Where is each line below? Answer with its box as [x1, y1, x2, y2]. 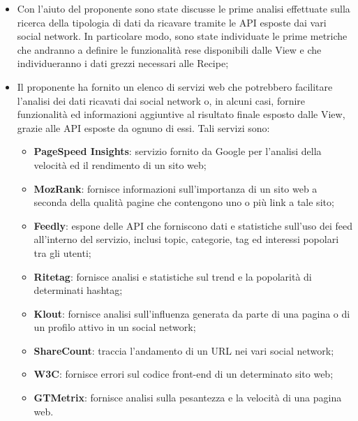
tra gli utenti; [33, 245, 91, 260]
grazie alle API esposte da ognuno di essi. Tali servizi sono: [17, 120, 270, 135]
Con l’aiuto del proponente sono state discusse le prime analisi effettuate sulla [17, 1, 350, 15]
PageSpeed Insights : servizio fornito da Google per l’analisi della [33, 144, 322, 158]
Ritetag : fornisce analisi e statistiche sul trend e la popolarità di [33, 269, 312, 283]
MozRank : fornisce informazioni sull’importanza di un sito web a [33, 181, 318, 195]
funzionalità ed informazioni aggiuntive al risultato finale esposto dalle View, [17, 107, 345, 121]
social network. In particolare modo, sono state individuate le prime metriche [17, 29, 348, 43]
